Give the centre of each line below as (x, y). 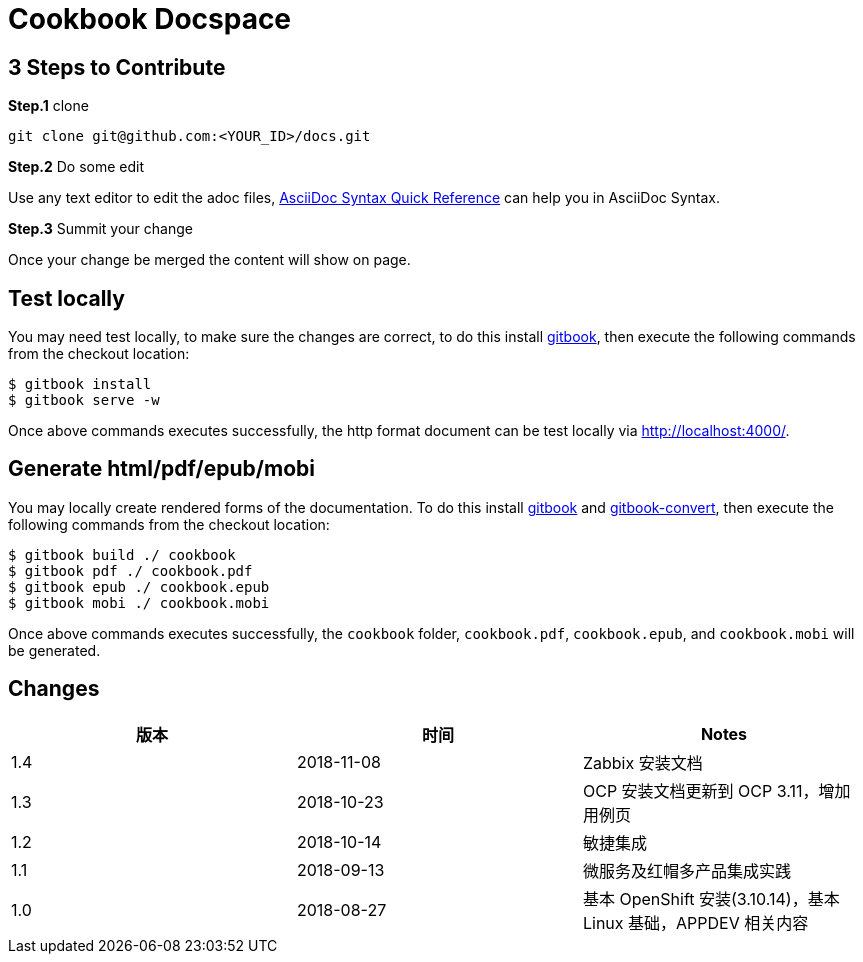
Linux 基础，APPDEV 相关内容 (695, 922)
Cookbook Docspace (150, 19)
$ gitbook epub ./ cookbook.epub (139, 586)
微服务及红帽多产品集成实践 (686, 870)
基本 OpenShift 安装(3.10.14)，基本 (711, 898)
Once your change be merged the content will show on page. (209, 260)
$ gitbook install (80, 384)
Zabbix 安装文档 (642, 762)
